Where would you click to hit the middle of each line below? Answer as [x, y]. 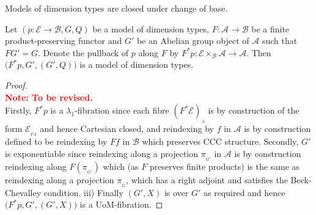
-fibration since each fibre [122, 110]
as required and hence [244, 192]
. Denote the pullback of [83, 52]
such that [280, 41]
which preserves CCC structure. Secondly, [220, 141]
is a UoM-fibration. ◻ [121, 204]
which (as [121, 166]
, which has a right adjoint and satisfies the [207, 179]
